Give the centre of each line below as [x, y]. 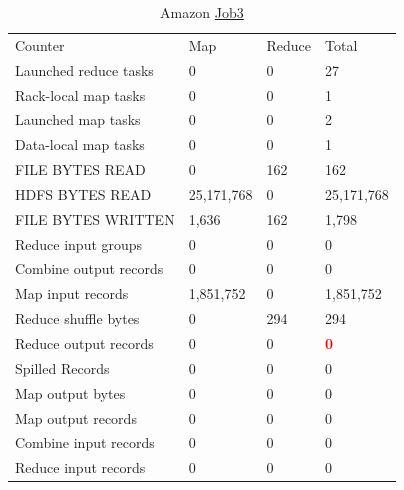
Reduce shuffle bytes [77, 318]
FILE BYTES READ [80, 169]
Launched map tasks [78, 119]
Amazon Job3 [201, 12]
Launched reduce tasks [84, 69]
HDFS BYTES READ [83, 193]
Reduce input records [80, 467]
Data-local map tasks [80, 144]
